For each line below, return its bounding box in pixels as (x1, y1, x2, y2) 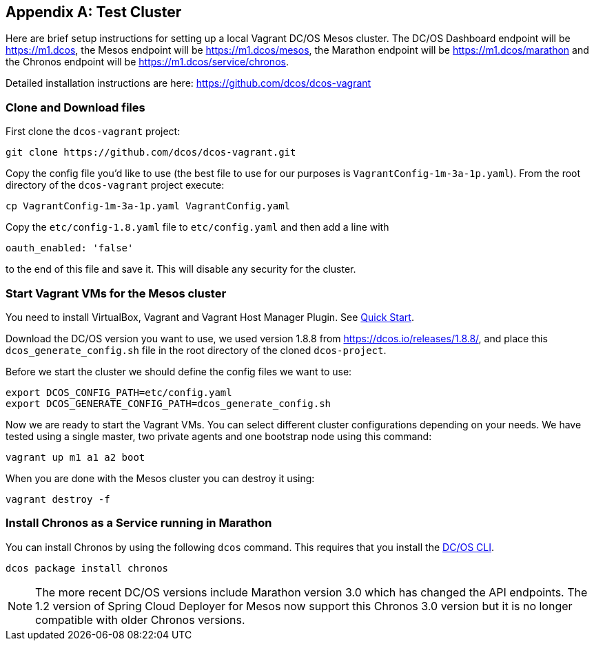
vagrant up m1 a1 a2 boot (6, 451, 145, 463)
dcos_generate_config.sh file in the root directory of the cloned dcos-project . (6, 344, 387, 356)
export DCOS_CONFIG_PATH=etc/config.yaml (6, 386, 232, 398)
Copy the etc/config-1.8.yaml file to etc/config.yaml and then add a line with (6, 221, 389, 233)
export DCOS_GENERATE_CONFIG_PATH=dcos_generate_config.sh (6, 397, 331, 409)
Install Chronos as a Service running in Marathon (6, 516, 272, 530)
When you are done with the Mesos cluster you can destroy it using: (6, 472, 315, 484)
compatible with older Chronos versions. (35, 612, 245, 627)
